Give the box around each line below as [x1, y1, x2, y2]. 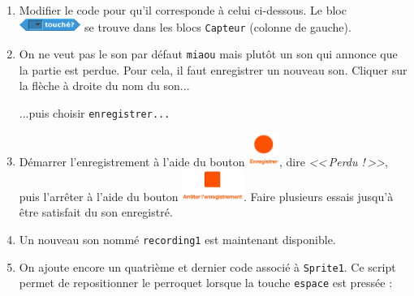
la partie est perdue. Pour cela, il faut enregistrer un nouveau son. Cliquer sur [19, 61, 408, 78]
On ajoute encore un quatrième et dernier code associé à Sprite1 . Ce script [19, 258, 396, 275]
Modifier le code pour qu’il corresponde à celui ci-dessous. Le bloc [19, 2, 347, 18]
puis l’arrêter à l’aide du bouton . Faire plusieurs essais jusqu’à [19, 187, 394, 204]
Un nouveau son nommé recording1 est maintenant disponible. [19, 231, 336, 248]
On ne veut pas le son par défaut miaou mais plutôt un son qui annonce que [19, 45, 398, 62]
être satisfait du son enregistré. [19, 204, 173, 221]
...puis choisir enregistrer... [19, 104, 170, 121]
